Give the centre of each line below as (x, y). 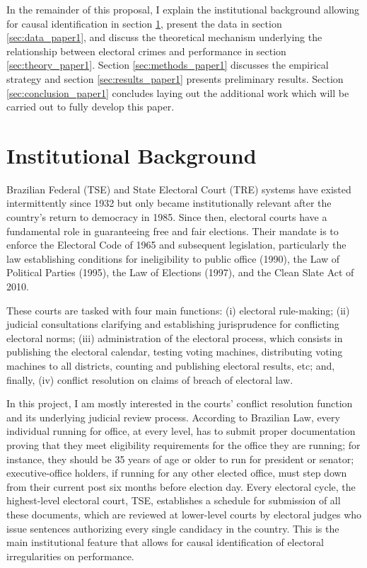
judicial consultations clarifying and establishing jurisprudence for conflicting (173, 324)
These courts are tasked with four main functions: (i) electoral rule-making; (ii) (178, 310)
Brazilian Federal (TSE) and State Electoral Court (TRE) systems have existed (179, 189)
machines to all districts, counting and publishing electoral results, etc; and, (171, 365)
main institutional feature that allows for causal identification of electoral (165, 542)
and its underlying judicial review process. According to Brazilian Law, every (173, 417)
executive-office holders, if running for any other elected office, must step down (177, 473)
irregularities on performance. (70, 556)
